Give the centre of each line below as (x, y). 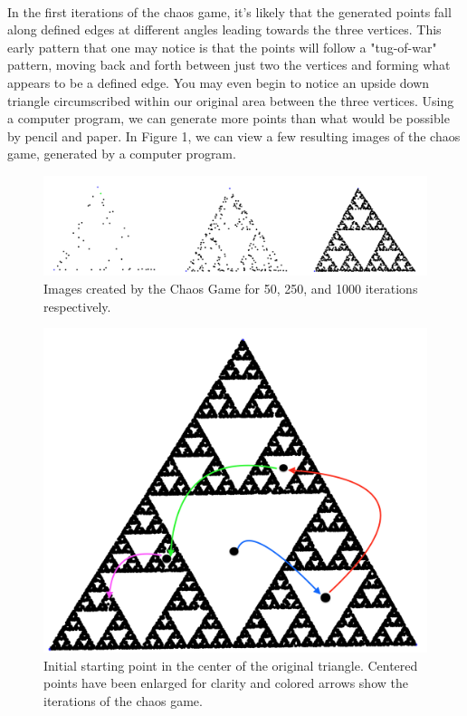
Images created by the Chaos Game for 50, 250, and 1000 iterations (231, 289)
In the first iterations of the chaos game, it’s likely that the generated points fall (229, 11)
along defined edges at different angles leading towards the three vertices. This (224, 29)
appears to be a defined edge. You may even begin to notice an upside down (219, 82)
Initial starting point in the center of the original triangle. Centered (231, 665)
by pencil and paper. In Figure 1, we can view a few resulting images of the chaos (234, 135)
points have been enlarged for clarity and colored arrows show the (226, 683)
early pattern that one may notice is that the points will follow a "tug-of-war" (222, 47)
